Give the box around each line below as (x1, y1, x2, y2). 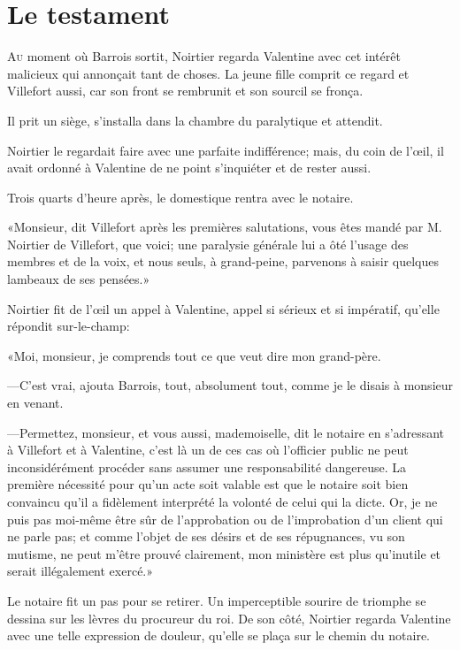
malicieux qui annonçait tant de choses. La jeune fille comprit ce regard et (7, 64, 410, 82)
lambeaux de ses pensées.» (7, 270, 150, 288)
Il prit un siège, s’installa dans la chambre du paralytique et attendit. (7, 111, 383, 129)
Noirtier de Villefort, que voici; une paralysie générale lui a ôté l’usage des (7, 234, 409, 253)
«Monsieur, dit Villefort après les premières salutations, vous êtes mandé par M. (7, 218, 442, 236)
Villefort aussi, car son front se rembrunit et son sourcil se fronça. (7, 81, 364, 100)
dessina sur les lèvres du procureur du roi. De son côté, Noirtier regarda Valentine (7, 608, 451, 627)
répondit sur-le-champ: (7, 317, 130, 335)
